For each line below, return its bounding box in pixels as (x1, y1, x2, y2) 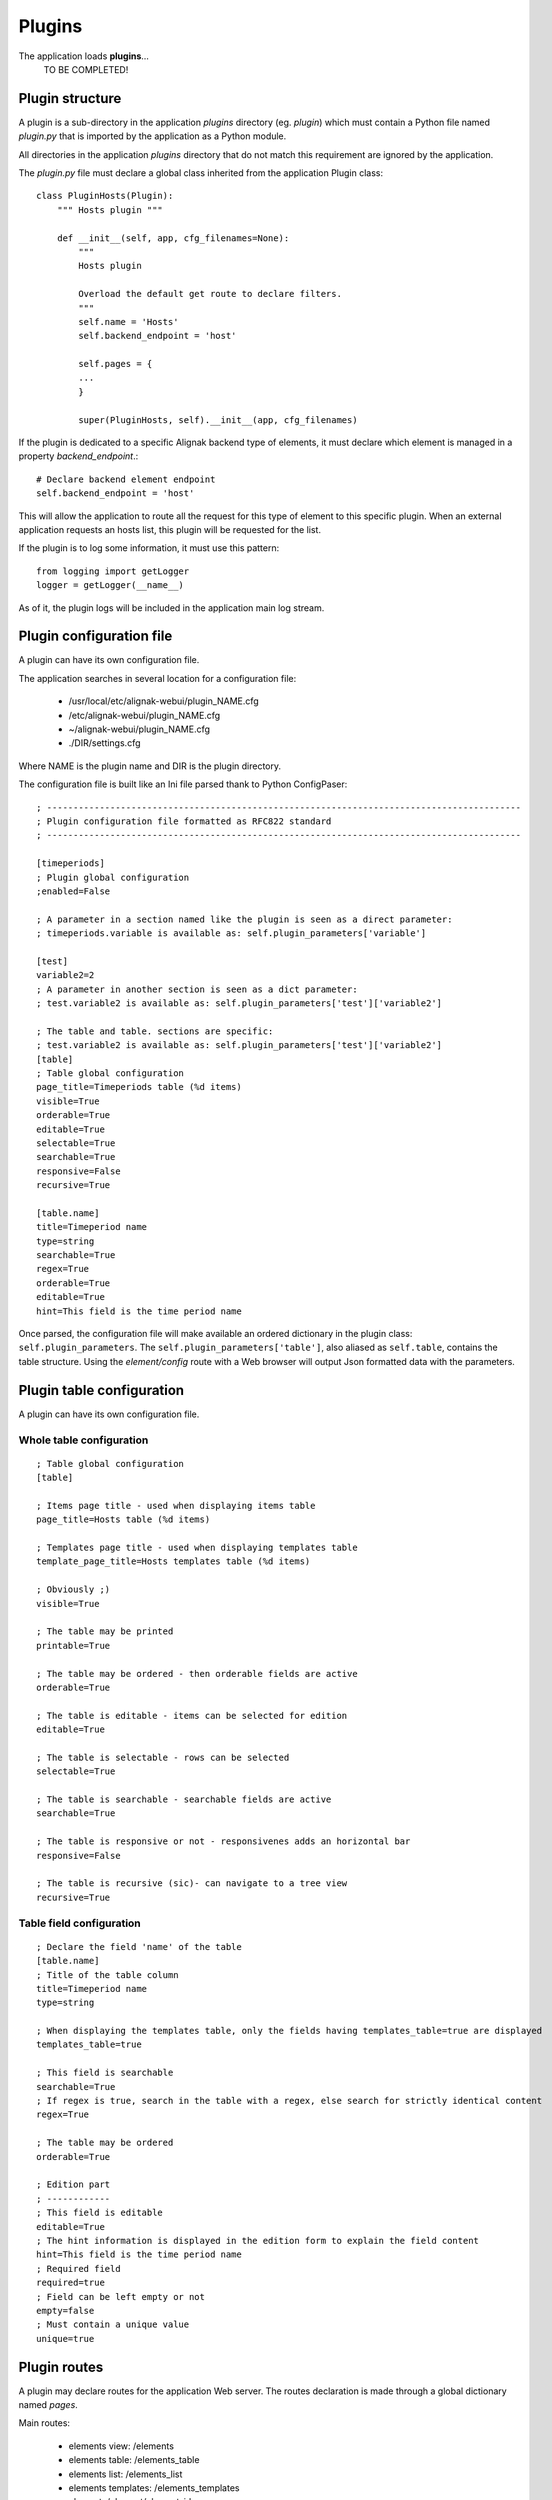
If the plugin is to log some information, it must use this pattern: (18, 542, 280, 554)
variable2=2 (36, 970, 95, 981)
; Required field (36, 2263, 121, 2274)
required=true (36, 2277, 105, 2289)
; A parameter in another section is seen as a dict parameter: (36, 983, 359, 995)
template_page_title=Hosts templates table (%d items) (36, 1556, 311, 1567)
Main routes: (18, 2417, 70, 2429)
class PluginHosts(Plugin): (36, 190, 174, 202)
